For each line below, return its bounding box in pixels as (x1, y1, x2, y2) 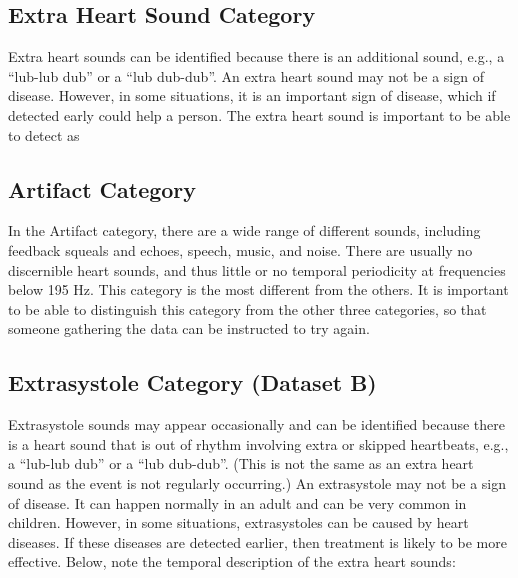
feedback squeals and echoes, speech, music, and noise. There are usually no (8, 239, 473, 260)
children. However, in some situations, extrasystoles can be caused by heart (8, 512, 469, 533)
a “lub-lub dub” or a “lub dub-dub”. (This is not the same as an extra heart (8, 453, 474, 474)
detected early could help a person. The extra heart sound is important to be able (8, 104, 511, 125)
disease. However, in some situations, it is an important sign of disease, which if (8, 85, 496, 106)
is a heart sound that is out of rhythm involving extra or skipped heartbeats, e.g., (8, 433, 509, 454)
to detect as (8, 124, 80, 145)
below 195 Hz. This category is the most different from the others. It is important (8, 279, 509, 300)
